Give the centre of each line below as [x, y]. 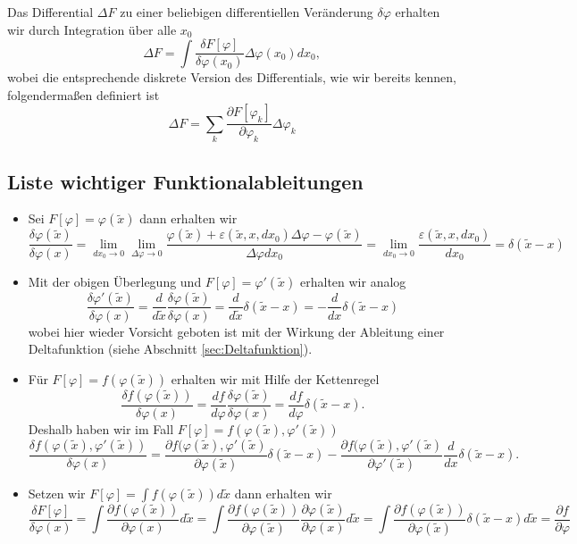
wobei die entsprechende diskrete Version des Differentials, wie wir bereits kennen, [232, 77]
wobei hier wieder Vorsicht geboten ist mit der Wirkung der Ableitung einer [236, 331]
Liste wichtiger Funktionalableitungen [185, 181]
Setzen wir [57, 493]
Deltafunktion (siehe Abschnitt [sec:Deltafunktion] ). [170, 349]
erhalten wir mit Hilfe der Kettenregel [275, 378]
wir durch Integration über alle [92, 29]
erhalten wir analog [353, 281]
